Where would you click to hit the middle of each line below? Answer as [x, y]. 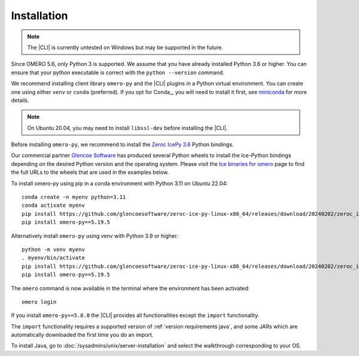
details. [20, 100]
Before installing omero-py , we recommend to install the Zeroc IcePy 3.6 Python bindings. [122, 144]
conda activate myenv [53, 206]
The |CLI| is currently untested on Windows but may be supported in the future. [125, 47]
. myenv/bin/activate [53, 258]
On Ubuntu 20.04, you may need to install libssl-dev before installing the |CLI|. [127, 128]
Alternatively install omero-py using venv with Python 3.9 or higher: [95, 236]
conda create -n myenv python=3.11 [74, 197]
